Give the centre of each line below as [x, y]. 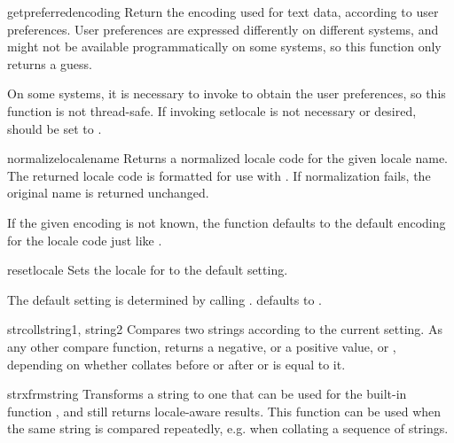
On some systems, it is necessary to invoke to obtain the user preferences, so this [227, 93]
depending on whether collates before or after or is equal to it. [176, 364]
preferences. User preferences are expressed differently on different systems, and [223, 29]
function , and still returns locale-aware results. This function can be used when [224, 411]
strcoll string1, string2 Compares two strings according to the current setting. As [225, 329]
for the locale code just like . [85, 240]
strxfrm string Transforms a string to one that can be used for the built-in [207, 394]
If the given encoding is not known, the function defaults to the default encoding [227, 222]
